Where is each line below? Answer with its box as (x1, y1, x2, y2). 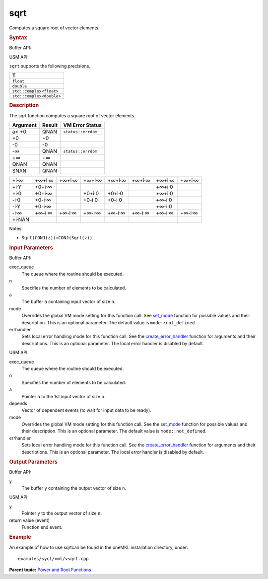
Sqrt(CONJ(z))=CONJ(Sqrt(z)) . (21, 235, 94, 241)
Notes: (9, 226, 23, 232)
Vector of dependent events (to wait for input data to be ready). (21, 407, 151, 413)
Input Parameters (9, 244, 53, 251)
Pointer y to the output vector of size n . (21, 510, 102, 516)
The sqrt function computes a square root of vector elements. (9, 112, 136, 119)
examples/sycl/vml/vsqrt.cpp (18, 556, 89, 562)
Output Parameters (9, 458, 58, 465)
